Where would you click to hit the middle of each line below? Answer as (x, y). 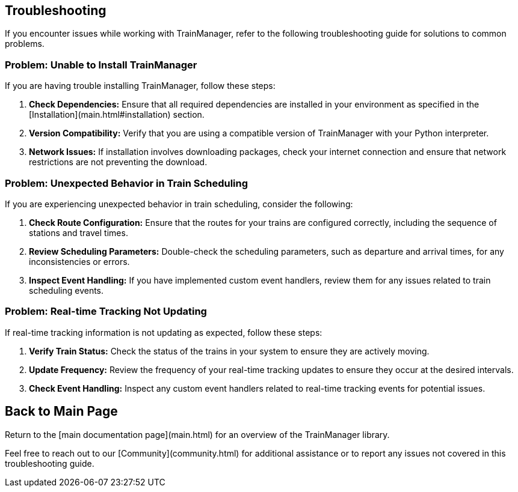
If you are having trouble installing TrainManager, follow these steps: (140, 86)
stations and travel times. (79, 232)
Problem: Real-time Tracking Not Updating (106, 311)
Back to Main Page (61, 412)
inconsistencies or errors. (79, 261)
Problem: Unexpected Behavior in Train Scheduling (127, 183)
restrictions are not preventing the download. (118, 162)
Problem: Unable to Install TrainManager (101, 65)
